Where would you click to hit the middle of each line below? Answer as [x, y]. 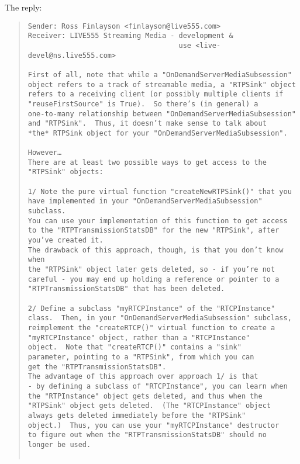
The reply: [23, 7]
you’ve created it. [65, 240]
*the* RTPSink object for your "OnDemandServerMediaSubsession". [158, 133]
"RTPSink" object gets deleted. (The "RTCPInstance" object [149, 406]
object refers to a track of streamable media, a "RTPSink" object [162, 84]
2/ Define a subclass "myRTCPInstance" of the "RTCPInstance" [151, 308]
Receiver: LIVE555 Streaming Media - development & [130, 36]
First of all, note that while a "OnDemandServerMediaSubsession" [160, 75]
